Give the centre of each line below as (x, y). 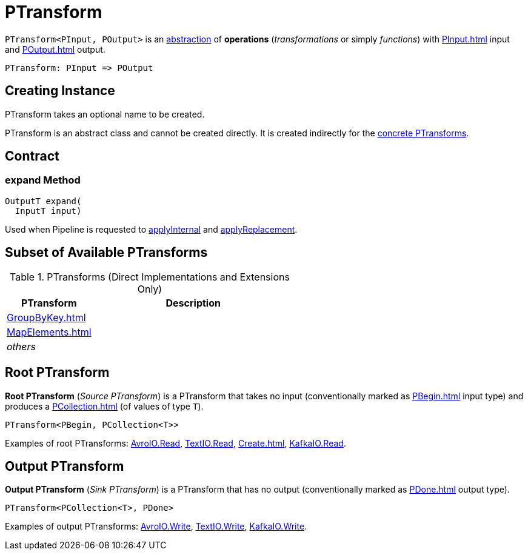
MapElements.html (49, 332)
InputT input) (48, 211)
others (21, 346)
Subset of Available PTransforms (106, 253)
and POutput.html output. (55, 49)
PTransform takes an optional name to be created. (105, 114)
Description (193, 303)
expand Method (43, 180)
